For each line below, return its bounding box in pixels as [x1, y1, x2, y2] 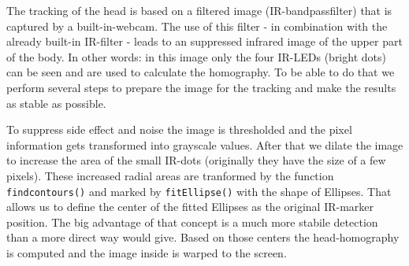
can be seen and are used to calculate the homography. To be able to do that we [6, 64, 395, 80]
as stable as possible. [6, 94, 106, 111]
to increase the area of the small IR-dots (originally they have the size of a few [6, 152, 386, 168]
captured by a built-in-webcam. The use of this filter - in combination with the [6, 17, 388, 34]
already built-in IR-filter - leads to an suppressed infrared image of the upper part [6, 33, 403, 50]
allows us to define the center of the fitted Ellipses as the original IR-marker [6, 198, 374, 215]
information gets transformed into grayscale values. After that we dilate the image [6, 136, 403, 153]
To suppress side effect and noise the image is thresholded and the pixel [6, 121, 352, 138]
